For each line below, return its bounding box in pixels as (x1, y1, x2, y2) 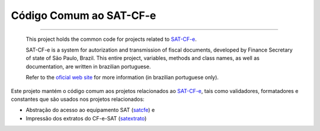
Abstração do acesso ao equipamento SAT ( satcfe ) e (25, 107, 155, 114)
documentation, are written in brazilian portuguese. (25, 63, 151, 70)
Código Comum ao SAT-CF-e (11, 9, 156, 22)
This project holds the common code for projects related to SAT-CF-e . (25, 36, 197, 43)
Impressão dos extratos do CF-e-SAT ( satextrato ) (25, 114, 147, 122)
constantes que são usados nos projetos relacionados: (11, 95, 145, 103)
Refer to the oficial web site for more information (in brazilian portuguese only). (25, 74, 219, 81)
